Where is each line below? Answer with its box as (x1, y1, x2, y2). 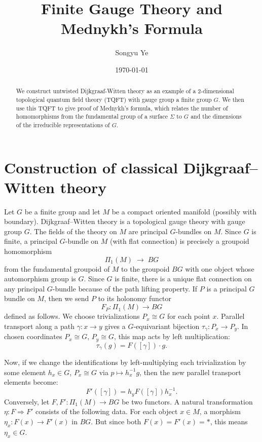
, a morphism (199, 406, 241, 417)
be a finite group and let (24, 206, 100, 216)
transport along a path (4, 320, 75, 331)
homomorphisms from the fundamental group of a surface (16, 112, 168, 121)
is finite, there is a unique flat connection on (115, 273, 252, 284)
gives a (104, 320, 126, 331)
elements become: (4, 377, 58, 387)
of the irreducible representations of (16, 120, 110, 129)
